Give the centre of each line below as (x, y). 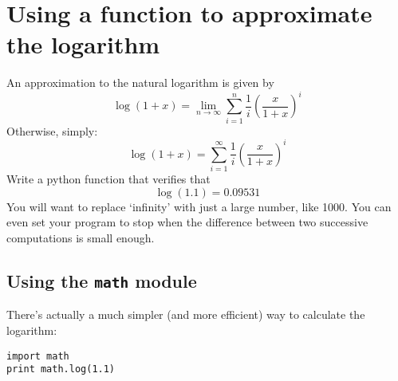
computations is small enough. (81, 237)
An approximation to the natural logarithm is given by (140, 82)
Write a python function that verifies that (108, 179)
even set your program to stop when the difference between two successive (187, 222)
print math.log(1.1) (61, 369)
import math (38, 356)
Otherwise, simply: (52, 130)
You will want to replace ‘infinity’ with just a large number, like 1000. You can (199, 206)
